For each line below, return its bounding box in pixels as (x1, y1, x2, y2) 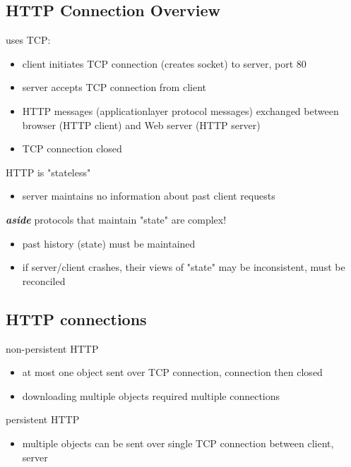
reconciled (22, 273, 66, 288)
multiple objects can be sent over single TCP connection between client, (22, 435, 334, 450)
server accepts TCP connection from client (22, 80, 206, 95)
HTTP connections (6, 308, 147, 329)
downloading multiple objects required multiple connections (22, 388, 280, 403)
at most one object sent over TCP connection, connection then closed (22, 365, 323, 380)
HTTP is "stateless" (6, 164, 91, 179)
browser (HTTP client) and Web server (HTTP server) (22, 117, 261, 132)
